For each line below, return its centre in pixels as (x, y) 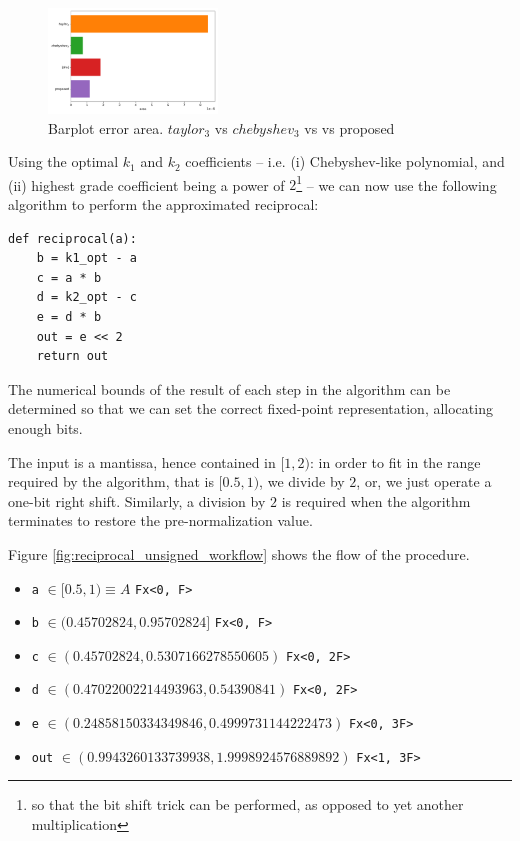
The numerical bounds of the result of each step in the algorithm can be (229, 388)
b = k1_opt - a (86, 258)
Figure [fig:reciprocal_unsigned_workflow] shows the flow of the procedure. (239, 553)
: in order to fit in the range (395, 461)
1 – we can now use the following (396, 183)
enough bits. (45, 427)
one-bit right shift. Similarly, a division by (137, 500)
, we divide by (302, 481)
